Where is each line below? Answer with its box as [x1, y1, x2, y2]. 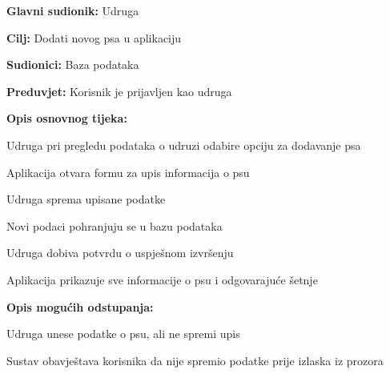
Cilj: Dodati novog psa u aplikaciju [6, 29, 182, 46]
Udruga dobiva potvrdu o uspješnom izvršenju [6, 244, 234, 261]
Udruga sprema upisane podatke [6, 191, 166, 207]
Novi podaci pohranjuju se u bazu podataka [6, 217, 223, 234]
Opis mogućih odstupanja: [6, 298, 154, 315]
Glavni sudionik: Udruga [6, 2, 139, 18]
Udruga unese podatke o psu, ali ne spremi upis [6, 325, 240, 342]
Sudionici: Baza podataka [6, 56, 139, 73]
